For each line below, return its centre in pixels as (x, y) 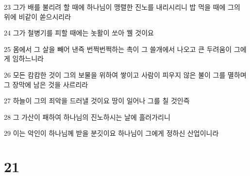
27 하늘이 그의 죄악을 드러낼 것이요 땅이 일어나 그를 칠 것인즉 (97, 101)
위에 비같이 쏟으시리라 (38, 16)
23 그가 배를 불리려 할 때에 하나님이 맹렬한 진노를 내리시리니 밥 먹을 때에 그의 (122, 7)
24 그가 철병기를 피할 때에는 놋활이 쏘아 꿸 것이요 (79, 33)
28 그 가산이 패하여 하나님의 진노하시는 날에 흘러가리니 (87, 117)
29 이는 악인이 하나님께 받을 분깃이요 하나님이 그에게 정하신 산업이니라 (111, 133)
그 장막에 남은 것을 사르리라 (46, 84)
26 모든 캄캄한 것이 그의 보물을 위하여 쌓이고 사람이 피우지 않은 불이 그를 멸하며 (125, 74)
